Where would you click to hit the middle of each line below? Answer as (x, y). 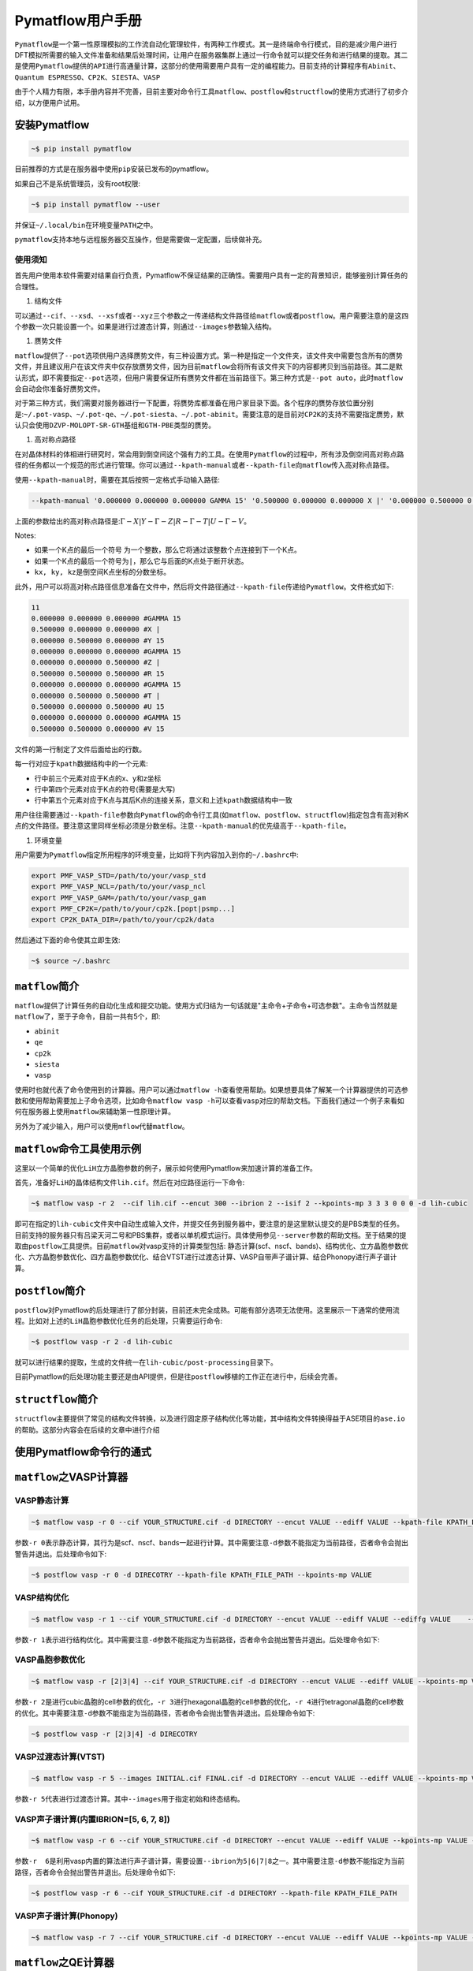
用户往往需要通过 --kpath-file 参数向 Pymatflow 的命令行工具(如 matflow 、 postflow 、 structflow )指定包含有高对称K (212, 814)
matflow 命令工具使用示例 (78, 1148)
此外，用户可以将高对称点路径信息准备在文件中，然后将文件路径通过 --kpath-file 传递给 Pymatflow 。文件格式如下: (204, 587)
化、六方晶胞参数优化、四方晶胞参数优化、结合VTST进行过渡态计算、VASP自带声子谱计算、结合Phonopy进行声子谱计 (206, 1257)
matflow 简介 (47, 986)
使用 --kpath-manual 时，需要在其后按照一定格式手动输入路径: (117, 479)
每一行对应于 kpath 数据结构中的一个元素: (82, 764)
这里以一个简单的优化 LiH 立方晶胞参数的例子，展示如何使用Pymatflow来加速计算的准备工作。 (166, 1168)
